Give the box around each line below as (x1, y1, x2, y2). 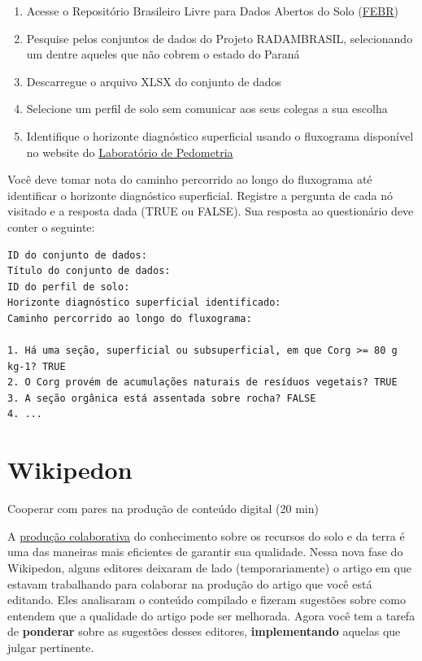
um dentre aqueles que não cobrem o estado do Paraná (26, 46, 300, 63)
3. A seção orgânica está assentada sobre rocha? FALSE (7, 392, 316, 404)
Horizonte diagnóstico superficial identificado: (7, 297, 281, 309)
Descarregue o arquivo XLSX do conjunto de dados (26, 72, 282, 89)
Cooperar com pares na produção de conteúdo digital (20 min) (7, 500, 319, 517)
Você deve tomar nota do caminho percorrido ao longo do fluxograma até (7, 171, 372, 188)
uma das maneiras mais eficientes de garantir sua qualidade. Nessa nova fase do (7, 543, 403, 560)
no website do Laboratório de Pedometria (26, 143, 233, 160)
